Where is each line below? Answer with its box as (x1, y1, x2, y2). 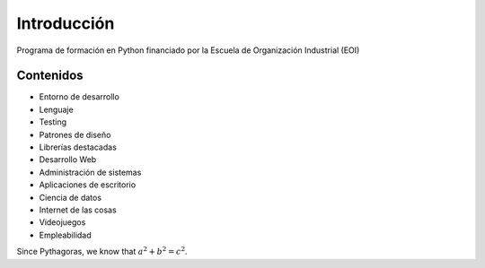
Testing (39, 117, 67, 127)
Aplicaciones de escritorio (39, 179, 137, 190)
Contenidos (16, 68, 84, 83)
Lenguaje (39, 104, 74, 115)
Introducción (16, 13, 115, 33)
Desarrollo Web (39, 154, 97, 165)
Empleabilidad (39, 229, 92, 240)
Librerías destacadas (39, 142, 117, 152)
